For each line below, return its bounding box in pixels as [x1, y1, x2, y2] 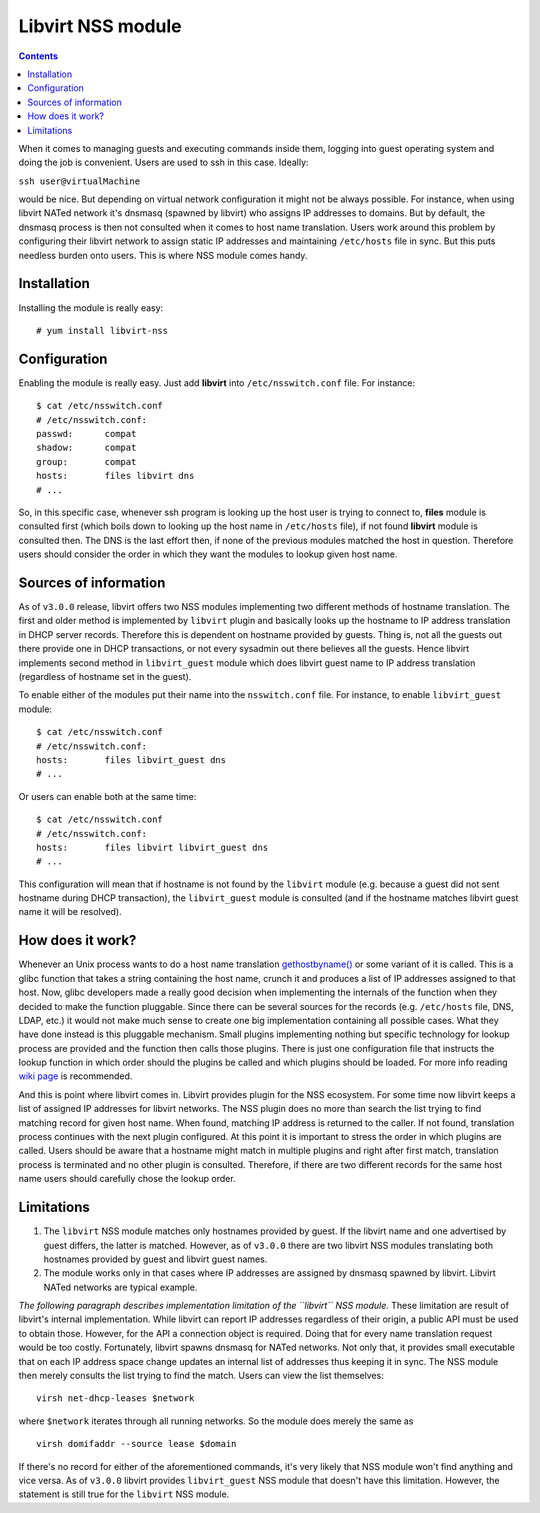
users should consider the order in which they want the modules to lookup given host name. [18, 548, 398, 560]
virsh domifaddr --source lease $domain [36, 1438, 237, 1450]
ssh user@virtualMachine [18, 175, 140, 187]
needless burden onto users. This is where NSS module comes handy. [18, 249, 308, 261]
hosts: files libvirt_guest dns [36, 754, 227, 765]
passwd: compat [36, 428, 137, 439]
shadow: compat [36, 442, 137, 454]
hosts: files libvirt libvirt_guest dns [36, 841, 269, 853]
